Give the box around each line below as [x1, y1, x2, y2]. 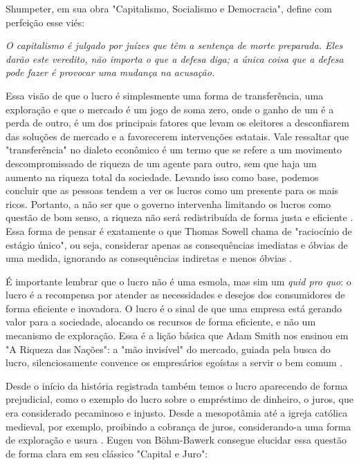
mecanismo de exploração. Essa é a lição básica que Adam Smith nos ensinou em [6, 328, 349, 343]
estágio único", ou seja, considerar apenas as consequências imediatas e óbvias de [6, 237, 348, 252]
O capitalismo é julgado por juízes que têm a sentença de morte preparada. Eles [6, 38, 343, 53]
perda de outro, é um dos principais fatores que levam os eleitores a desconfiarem [6, 115, 349, 130]
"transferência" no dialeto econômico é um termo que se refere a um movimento [6, 142, 342, 157]
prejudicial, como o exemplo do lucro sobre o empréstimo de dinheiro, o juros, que [6, 392, 353, 406]
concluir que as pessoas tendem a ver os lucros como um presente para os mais [6, 183, 339, 198]
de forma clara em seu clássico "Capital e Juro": [6, 446, 208, 460]
